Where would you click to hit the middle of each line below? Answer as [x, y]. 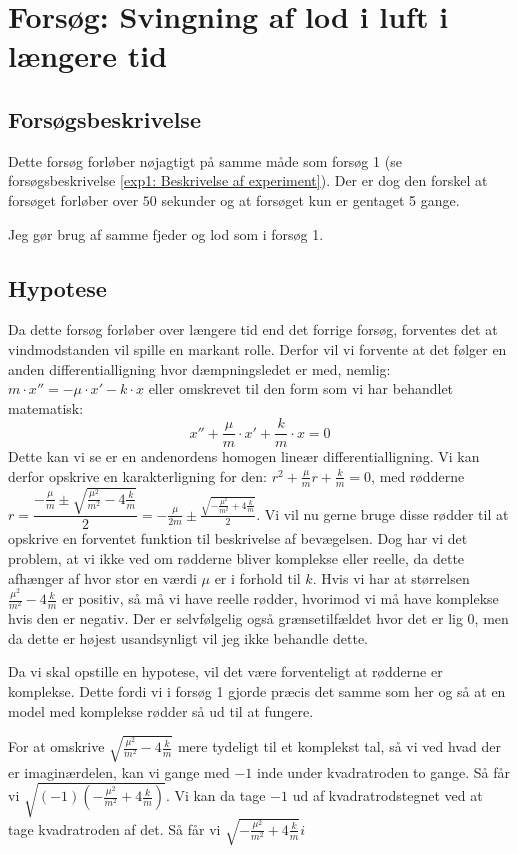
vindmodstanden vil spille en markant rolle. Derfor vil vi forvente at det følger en [257, 348]
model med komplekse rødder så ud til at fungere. [161, 710]
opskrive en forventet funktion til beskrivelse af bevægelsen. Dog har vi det [238, 538]
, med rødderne [418, 475]
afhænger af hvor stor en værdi [102, 577]
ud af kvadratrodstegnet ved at [387, 795]
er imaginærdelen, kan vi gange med [119, 771]
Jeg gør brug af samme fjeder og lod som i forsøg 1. [166, 233]
